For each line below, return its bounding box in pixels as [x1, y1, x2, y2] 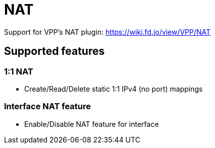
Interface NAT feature [4, 101, 91, 112]
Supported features [4, 45, 105, 58]
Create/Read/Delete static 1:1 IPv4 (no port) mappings [24, 84, 203, 93]
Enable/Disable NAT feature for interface [24, 119, 159, 128]
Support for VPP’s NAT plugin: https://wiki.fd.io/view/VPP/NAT [4, 27, 211, 36]
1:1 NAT [4, 66, 33, 77]
